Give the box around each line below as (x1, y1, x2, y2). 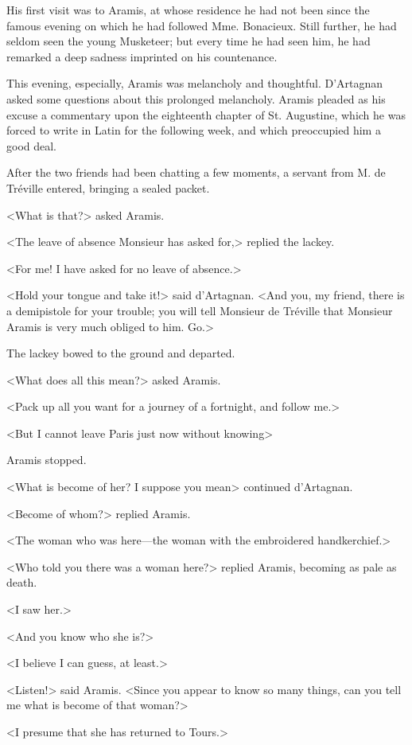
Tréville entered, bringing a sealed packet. (6, 179, 210, 196)
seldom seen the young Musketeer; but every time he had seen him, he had (6, 33, 371, 49)
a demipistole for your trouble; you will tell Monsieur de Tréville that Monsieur (6, 302, 393, 318)
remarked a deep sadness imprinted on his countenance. (6, 48, 278, 64)
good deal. (6, 137, 57, 154)
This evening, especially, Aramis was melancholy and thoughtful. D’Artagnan (6, 75, 383, 92)
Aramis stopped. (6, 451, 87, 468)
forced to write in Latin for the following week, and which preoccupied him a (6, 122, 381, 138)
